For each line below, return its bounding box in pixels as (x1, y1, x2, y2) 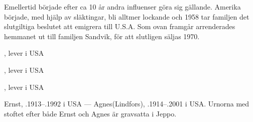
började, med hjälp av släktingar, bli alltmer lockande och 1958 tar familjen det (4, 11, 249, 22)
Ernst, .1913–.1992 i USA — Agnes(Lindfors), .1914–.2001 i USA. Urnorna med (4, 98, 249, 109)
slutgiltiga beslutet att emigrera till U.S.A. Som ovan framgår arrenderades (4, 21, 235, 32)
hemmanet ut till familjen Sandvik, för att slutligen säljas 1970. (4, 31, 200, 41)
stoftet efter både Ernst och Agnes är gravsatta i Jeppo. (4, 108, 177, 118)
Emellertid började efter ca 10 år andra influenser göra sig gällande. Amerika (4, 2, 241, 12)
